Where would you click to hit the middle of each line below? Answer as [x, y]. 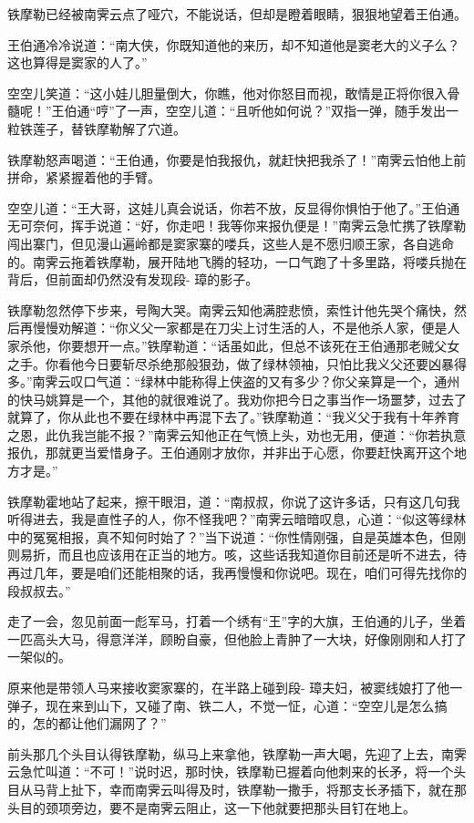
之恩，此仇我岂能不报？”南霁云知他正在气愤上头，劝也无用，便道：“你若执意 [237, 434]
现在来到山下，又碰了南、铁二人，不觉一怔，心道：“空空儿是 [227, 705]
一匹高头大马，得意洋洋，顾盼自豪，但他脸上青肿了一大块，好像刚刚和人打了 [237, 638]
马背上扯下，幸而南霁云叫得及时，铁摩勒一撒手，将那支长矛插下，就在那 [249, 789]
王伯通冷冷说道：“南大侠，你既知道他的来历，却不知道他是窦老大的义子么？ [234, 44]
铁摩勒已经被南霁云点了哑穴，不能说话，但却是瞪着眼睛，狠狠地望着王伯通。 [237, 14]
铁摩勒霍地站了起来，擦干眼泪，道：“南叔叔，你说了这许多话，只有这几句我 [234, 501]
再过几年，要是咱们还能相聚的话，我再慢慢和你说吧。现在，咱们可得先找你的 [237, 573]
